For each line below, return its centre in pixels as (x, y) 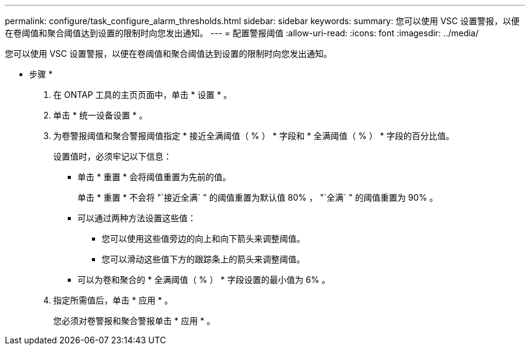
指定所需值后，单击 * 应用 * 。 (113, 300)
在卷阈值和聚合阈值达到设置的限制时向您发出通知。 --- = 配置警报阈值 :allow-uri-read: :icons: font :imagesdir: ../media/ (242, 33)
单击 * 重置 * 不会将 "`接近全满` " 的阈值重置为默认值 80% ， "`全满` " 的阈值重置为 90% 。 (258, 197)
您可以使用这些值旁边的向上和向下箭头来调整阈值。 (203, 238)
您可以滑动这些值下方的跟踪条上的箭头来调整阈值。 (203, 259)
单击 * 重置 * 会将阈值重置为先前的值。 (154, 177)
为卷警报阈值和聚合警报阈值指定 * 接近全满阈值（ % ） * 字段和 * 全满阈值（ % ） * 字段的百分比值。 (254, 136)
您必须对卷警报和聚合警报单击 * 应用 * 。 (134, 321)
